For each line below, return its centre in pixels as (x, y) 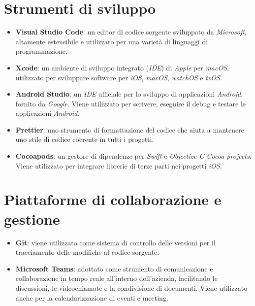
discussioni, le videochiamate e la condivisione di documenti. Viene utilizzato (131, 288)
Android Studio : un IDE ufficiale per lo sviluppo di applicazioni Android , (129, 94)
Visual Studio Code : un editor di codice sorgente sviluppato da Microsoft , (131, 32)
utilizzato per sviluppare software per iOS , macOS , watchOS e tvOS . (119, 77)
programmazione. (41, 51)
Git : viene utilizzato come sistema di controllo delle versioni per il (115, 242)
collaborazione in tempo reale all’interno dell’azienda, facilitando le (116, 278)
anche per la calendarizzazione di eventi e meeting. (92, 297)
